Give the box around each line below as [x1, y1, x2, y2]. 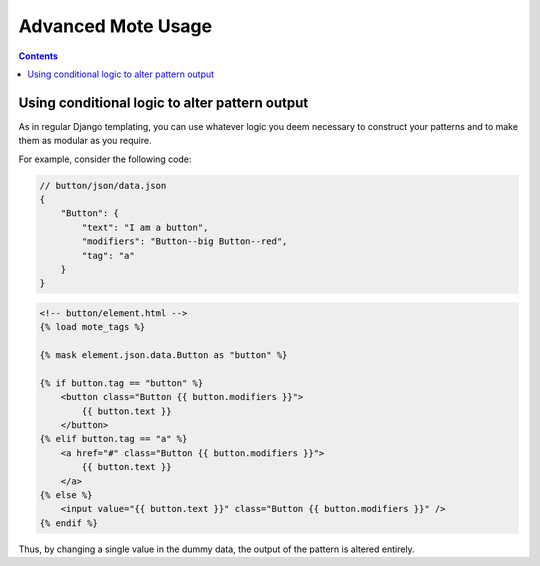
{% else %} [39, 490, 93, 500]
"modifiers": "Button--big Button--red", [81, 236, 288, 247]
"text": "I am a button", [81, 221, 209, 233]
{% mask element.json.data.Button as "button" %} [39, 350, 288, 361]
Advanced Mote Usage [18, 15, 213, 37]
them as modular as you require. [18, 135, 152, 147]
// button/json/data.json [39, 180, 167, 191]
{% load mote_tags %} [39, 321, 146, 333]
